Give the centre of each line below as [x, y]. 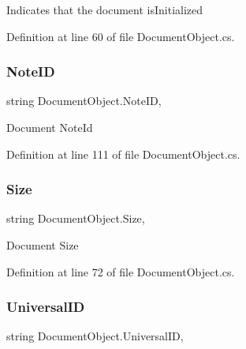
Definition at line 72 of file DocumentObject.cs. [121, 271]
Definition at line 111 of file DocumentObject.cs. [123, 154]
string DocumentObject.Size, [76, 218]
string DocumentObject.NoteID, [84, 101]
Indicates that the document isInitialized [105, 9]
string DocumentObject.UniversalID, [95, 336]
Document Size [43, 245]
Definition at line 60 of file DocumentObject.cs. [121, 36]
